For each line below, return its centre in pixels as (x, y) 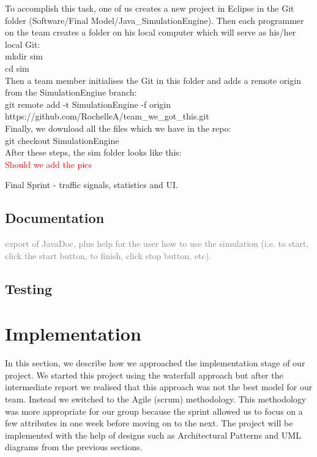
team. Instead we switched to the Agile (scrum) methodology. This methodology (156, 398)
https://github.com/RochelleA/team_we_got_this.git (107, 116)
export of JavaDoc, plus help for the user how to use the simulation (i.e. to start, (157, 244)
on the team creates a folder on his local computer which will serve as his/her (151, 32)
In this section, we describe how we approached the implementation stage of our (155, 363)
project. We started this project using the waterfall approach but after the (144, 375)
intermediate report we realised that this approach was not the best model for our (159, 387)
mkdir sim (24, 56)
